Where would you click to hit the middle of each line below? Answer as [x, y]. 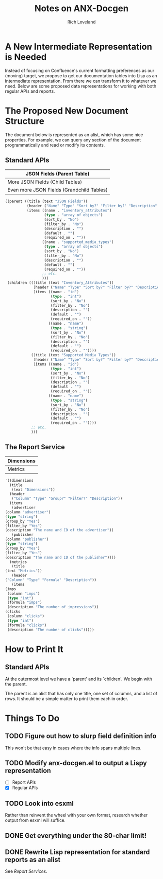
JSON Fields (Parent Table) [58, 174]
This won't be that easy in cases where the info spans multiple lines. [73, 748]
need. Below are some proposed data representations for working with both [81, 86]
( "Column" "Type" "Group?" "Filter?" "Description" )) [67, 499]
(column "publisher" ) [27, 539]
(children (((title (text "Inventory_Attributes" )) [60, 283]
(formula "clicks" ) [27, 625]
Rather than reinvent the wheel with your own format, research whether [76, 815]
